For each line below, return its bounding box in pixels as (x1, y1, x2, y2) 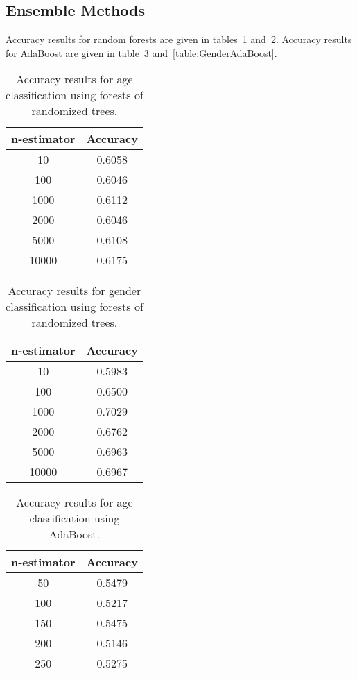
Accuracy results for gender (8, 282, 141, 299)
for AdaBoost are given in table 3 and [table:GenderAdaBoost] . (6, 45, 277, 60)
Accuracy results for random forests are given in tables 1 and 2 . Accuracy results (6, 32, 352, 46)
